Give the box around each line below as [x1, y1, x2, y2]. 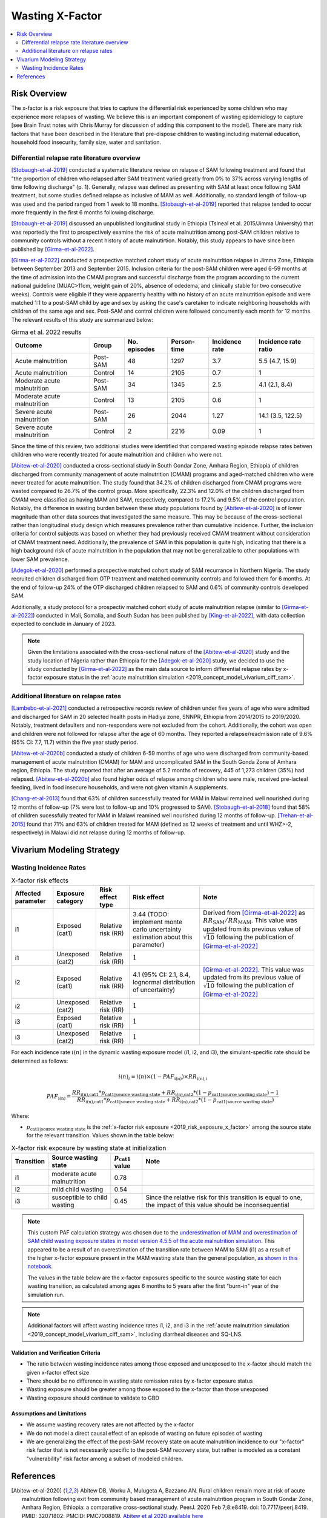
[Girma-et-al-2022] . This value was [203, 965, 304, 974]
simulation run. [27, 1291, 65, 1298]
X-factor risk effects [11, 876, 69, 885]
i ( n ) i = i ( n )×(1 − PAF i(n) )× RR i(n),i [118, 1073, 207, 1081]
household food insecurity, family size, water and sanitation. [11, 138, 162, 146]
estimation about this [132, 933, 193, 941]
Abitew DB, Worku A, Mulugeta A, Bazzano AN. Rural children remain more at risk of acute [80, 1486, 305, 1494]
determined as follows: [11, 1057, 68, 1064]
